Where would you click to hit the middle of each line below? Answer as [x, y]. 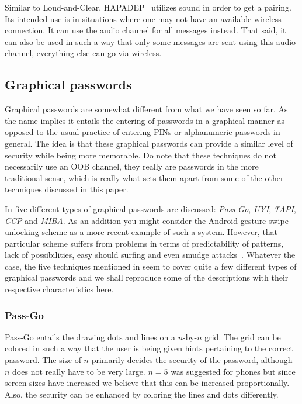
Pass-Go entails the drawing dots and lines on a [90, 336]
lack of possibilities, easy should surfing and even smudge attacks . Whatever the [150, 255]
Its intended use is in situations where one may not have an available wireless [143, 18]
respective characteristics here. [59, 289]
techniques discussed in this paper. [67, 189]
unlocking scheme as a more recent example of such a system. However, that [141, 232]
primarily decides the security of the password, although [192, 360]
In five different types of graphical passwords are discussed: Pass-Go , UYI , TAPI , [150, 208]
